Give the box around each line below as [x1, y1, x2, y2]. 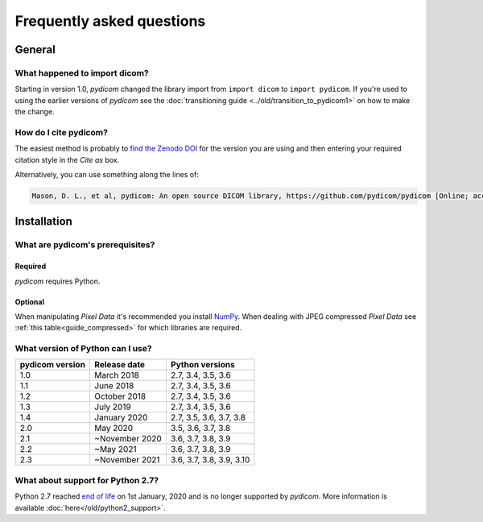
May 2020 [93, 423, 134, 434]
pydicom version [19, 359, 86, 371]
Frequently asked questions [14, 12, 206, 30]
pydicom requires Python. [14, 276, 101, 286]
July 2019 [93, 401, 132, 412]
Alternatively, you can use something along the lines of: [14, 170, 199, 180]
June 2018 [93, 380, 134, 391]
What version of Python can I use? [14, 343, 152, 354]
